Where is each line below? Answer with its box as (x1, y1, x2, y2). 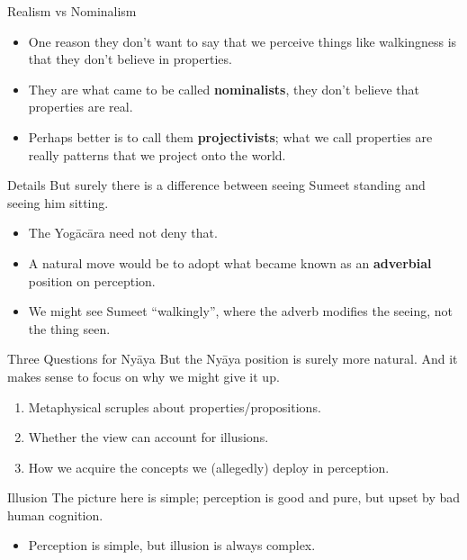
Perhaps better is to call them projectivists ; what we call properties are (28, 127, 433, 146)
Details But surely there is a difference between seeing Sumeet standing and (7, 176, 426, 194)
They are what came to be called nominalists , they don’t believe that (28, 79, 420, 98)
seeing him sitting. (7, 193, 109, 212)
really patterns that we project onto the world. (28, 145, 286, 164)
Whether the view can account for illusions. (28, 428, 269, 447)
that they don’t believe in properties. (28, 50, 232, 68)
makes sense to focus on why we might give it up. (7, 366, 280, 385)
